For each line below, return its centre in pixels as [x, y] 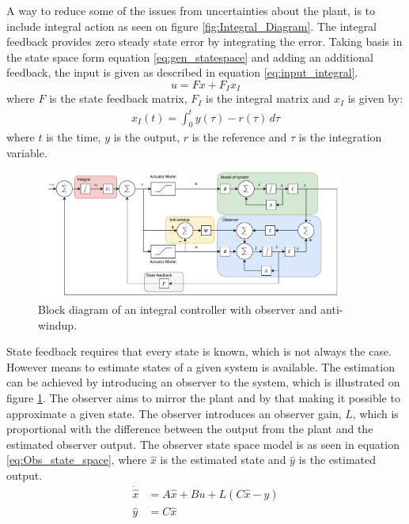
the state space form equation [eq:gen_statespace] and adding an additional [190, 57]
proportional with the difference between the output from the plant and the [190, 429]
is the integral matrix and [268, 98]
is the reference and [239, 137]
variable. [27, 152]
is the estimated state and [223, 460]
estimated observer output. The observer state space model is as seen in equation [203, 444]
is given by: [375, 98]
